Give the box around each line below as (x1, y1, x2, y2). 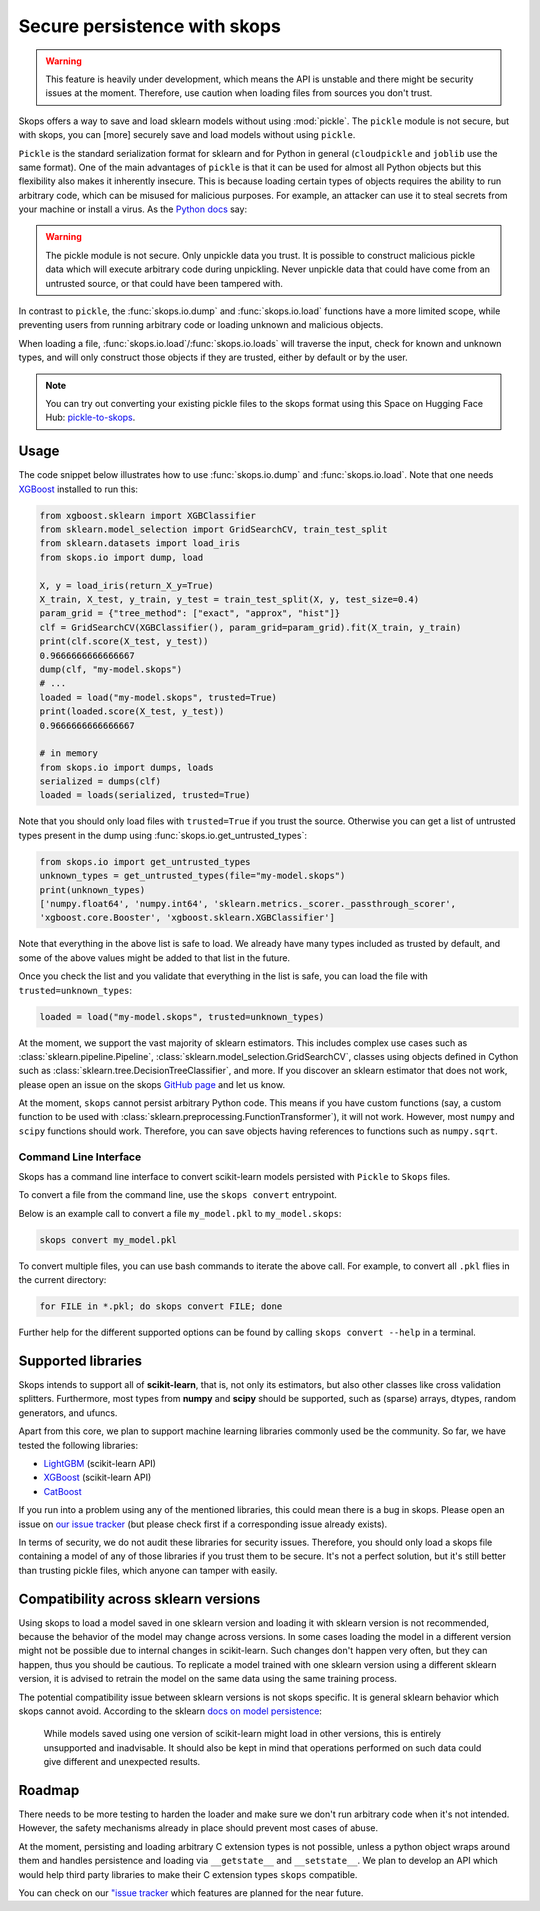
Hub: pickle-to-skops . (45, 411, 136, 424)
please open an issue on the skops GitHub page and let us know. (18, 1078, 285, 1090)
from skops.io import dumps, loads (39, 761, 214, 773)
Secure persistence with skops (18, 15, 282, 37)
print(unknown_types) (39, 884, 146, 895)
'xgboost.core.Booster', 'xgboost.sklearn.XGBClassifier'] (39, 912, 335, 924)
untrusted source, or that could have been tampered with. (45, 277, 284, 289)
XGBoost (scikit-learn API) (43, 1471, 152, 1484)
